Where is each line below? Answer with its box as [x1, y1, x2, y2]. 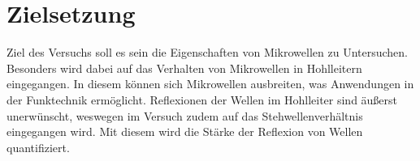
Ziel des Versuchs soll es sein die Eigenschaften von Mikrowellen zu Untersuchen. [6, 44, 408, 61]
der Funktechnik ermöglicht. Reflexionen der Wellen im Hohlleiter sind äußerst [6, 91, 398, 108]
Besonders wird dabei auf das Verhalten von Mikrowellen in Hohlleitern [6, 59, 362, 76]
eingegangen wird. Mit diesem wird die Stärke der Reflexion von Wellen [6, 123, 363, 140]
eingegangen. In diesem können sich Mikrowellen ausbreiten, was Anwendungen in [6, 75, 414, 92]
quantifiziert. [6, 138, 70, 155]
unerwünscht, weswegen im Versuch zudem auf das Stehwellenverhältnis [6, 107, 363, 124]
